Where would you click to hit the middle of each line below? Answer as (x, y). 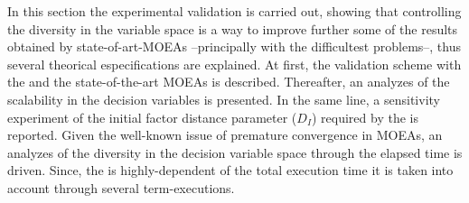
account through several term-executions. (121, 187)
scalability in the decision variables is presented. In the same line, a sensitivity (224, 99)
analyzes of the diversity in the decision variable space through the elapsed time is (235, 152)
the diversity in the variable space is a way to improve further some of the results (233, 28)
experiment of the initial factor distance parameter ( (152, 117)
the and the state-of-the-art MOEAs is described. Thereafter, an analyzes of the (229, 82)
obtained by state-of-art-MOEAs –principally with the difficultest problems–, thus (234, 46)
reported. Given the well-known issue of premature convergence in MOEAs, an (225, 135)
